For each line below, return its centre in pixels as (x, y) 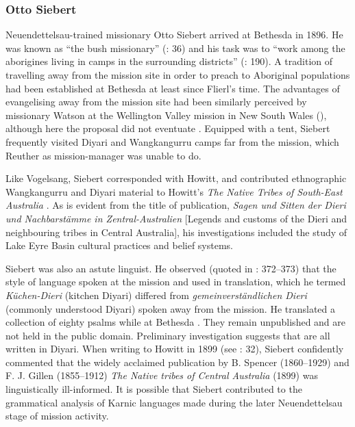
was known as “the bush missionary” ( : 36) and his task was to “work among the (175, 48)
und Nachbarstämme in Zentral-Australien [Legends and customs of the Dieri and (176, 218)
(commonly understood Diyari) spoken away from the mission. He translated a (171, 308)
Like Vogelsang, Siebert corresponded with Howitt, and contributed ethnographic (176, 178)
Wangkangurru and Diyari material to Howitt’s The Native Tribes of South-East (174, 191)
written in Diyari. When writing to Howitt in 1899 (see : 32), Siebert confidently (175, 349)
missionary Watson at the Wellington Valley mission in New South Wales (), (166, 115)
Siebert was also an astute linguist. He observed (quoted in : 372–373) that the (171, 268)
